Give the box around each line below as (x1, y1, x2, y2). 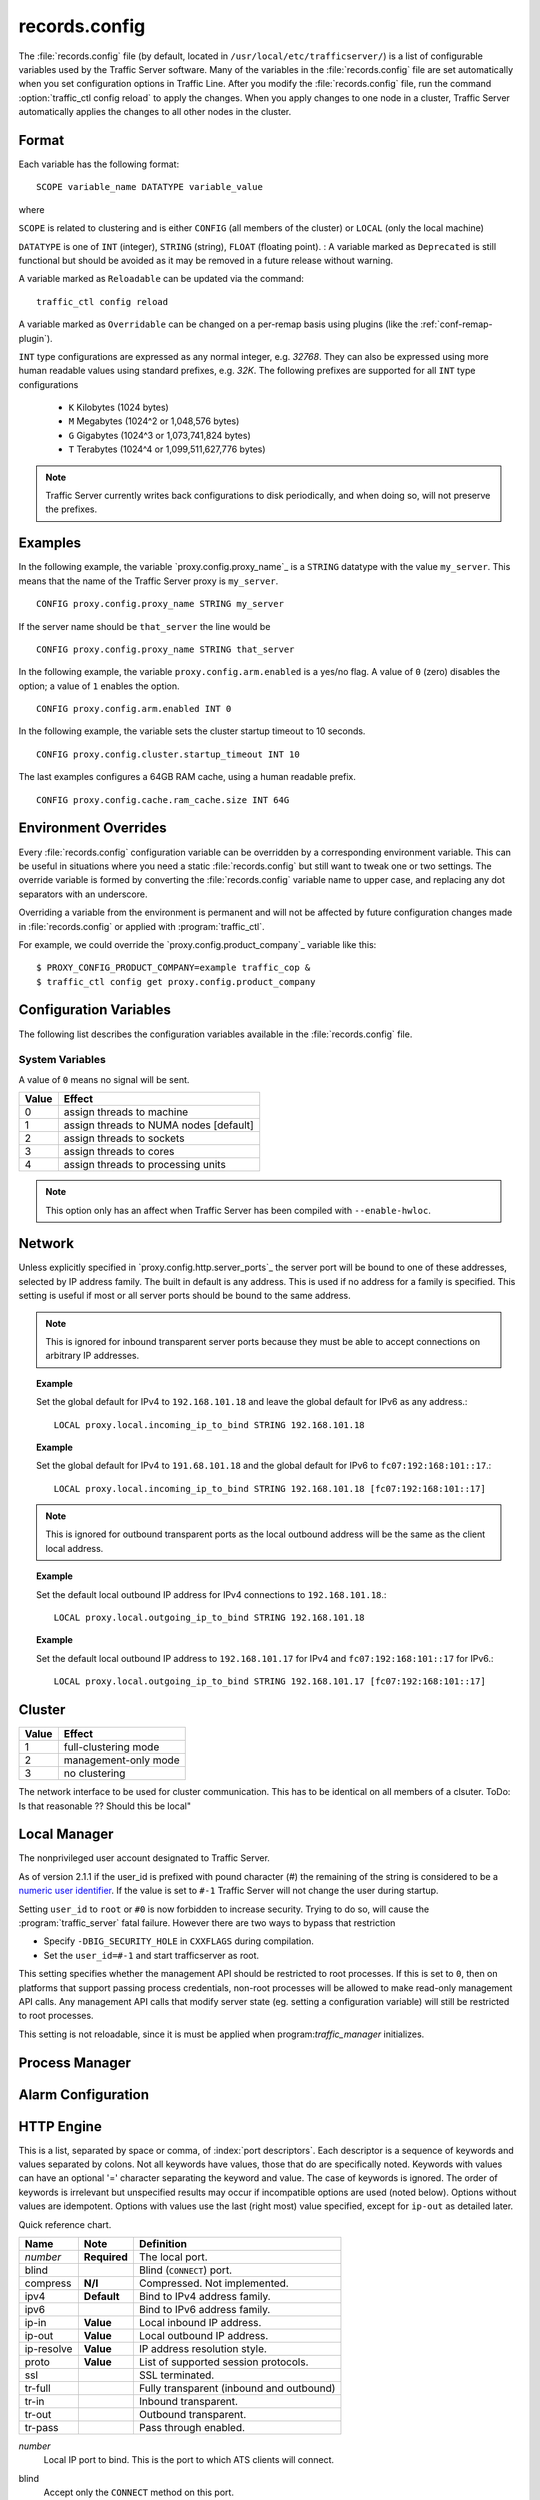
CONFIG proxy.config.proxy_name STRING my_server (36, 598, 285, 610)
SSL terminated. (138, 2368, 215, 2382)
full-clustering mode (63, 1740, 160, 1754)
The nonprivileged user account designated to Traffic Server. (18, 1852, 270, 1864)
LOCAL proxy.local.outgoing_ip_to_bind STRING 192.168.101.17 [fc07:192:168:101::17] (53, 1676, 487, 1687)
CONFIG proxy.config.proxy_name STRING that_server (36, 643, 295, 655)
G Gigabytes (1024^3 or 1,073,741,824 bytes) (68, 429, 251, 441)
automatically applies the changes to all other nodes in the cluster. (18, 106, 292, 118)
